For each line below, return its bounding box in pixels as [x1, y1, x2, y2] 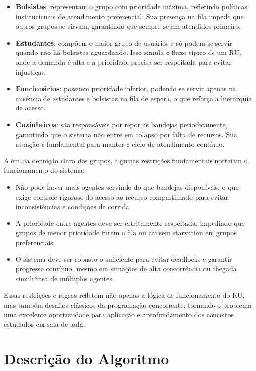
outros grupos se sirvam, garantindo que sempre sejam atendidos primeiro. [15, 21, 241, 31]
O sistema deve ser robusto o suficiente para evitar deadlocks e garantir [15, 254, 232, 264]
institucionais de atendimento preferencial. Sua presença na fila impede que [15, 11, 244, 21]
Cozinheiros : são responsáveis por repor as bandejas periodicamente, [15, 119, 228, 129]
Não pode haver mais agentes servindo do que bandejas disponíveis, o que [15, 181, 239, 192]
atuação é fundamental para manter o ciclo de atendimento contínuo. [15, 139, 225, 149]
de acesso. [15, 103, 45, 113]
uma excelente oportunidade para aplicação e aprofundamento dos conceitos [4, 309, 234, 319]
